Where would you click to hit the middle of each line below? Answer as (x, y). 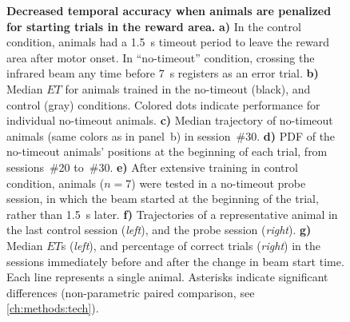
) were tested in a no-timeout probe (219, 183)
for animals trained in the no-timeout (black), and (188, 88)
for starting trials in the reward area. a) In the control (154, 26)
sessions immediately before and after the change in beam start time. (175, 261)
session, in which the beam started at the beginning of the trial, (163, 199)
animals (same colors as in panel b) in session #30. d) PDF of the (171, 135)
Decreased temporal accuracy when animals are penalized (169, 10)
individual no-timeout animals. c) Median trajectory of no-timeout (170, 120)
